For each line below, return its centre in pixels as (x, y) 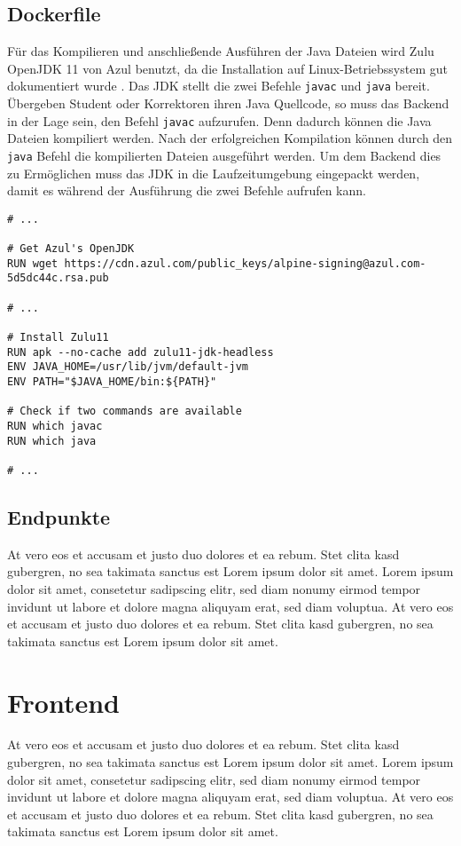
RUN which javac (55, 426)
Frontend (64, 702)
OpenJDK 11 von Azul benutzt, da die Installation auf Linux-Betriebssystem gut (227, 68)
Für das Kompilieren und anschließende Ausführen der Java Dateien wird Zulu (221, 51)
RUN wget (33, 263)
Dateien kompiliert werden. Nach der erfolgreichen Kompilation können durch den (230, 138)
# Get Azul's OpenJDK (71, 249)
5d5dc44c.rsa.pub (58, 278)
